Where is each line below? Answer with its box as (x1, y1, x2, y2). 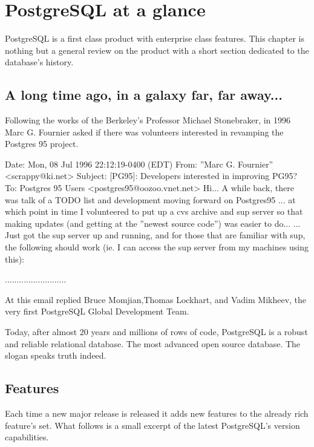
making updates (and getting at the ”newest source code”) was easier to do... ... (5, 217, 301, 229)
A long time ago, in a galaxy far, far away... (5, 85, 283, 104)
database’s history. (5, 56, 74, 68)
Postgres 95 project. (5, 137, 79, 150)
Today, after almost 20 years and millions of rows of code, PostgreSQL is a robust (5, 325, 308, 338)
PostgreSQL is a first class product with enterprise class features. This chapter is (5, 32, 304, 45)
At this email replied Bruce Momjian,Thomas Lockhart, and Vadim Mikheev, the (5, 293, 307, 305)
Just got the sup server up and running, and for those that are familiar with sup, (5, 229, 306, 241)
